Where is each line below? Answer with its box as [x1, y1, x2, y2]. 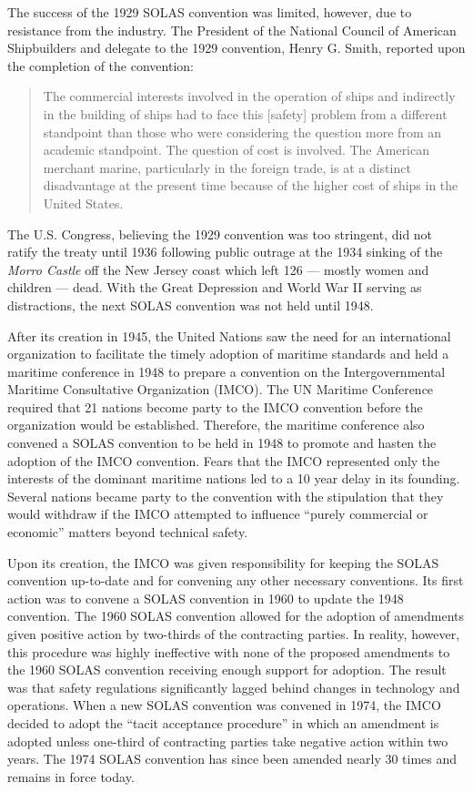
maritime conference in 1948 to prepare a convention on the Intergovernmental [7, 361, 446, 381]
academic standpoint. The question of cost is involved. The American [43, 140, 430, 159]
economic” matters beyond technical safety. [7, 523, 248, 542]
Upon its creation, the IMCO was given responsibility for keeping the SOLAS [7, 553, 439, 572]
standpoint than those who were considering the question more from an [43, 122, 441, 141]
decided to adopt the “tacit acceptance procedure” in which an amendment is [7, 713, 439, 732]
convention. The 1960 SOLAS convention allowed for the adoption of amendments [7, 606, 464, 625]
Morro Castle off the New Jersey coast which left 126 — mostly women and [7, 259, 429, 279]
